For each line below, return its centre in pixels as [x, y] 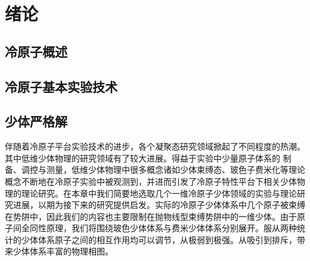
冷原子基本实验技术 [61, 86]
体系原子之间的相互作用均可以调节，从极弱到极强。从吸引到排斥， [167, 239]
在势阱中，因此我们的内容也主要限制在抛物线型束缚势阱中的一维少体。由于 [151, 216]
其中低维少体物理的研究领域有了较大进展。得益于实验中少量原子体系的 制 [148, 158]
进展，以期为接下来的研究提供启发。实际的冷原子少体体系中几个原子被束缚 [159, 205]
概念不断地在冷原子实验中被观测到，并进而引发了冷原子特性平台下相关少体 [151, 181]
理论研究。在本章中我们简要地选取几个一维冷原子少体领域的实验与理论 [159, 193]
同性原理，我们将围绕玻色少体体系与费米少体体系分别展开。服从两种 [163, 228]
